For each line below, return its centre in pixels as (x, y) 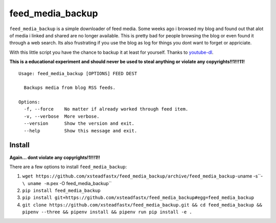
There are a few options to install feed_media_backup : (68, 167)
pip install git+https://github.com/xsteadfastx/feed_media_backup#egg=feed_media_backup (138, 198)
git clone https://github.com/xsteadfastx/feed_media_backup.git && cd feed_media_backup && (142, 205)
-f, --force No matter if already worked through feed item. (106, 109)
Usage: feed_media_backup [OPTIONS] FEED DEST (78, 73)
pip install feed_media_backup (61, 191)
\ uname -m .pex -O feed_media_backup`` (67, 183)
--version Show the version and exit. (79, 124)
